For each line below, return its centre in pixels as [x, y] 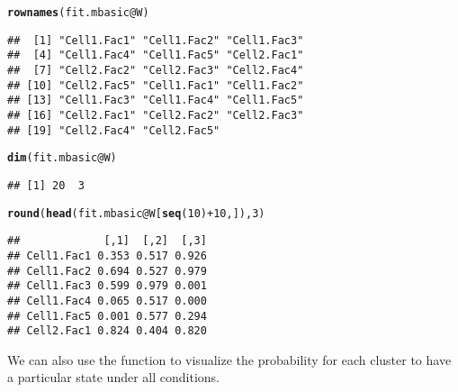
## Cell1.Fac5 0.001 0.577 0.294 [107, 316]
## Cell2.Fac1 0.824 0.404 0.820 [107, 331]
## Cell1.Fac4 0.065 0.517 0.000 [107, 301]
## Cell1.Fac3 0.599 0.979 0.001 [107, 286]
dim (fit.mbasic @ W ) [62, 158]
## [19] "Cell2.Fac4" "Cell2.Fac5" [114, 130]
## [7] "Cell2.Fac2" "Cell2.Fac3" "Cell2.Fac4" [156, 70]
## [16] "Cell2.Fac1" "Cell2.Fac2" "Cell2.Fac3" [156, 115]
